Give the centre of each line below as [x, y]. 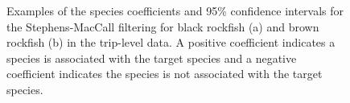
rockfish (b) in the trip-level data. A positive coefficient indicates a [171, 42]
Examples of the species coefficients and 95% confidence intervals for [175, 10]
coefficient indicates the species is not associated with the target [165, 74]
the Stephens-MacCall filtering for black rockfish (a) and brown [163, 26]
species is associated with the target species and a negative [152, 58]
